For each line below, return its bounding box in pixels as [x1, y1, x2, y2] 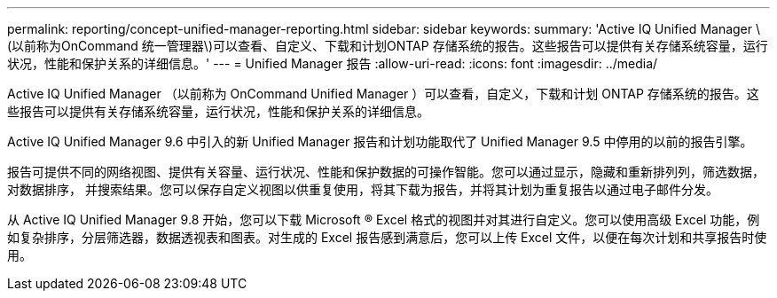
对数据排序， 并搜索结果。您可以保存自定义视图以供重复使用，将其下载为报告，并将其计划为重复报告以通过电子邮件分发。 [7, 182, 718, 197]
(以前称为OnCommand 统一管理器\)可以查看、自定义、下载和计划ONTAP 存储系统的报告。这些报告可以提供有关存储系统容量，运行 [7, 38, 768, 53]
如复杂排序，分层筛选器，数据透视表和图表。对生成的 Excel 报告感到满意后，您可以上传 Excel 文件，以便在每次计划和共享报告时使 [7, 230, 767, 245]
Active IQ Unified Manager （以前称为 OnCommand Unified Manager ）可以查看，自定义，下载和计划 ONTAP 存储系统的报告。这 [7, 86, 759, 101]
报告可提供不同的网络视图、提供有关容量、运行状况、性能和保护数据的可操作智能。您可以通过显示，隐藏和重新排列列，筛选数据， [7, 164, 765, 179]
